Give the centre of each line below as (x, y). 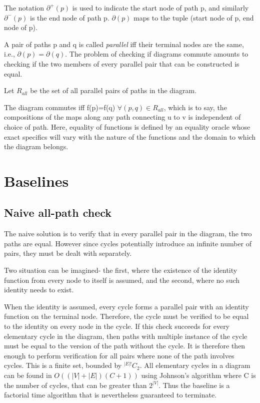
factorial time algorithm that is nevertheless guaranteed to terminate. (110, 395)
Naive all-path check (58, 213)
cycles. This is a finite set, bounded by (63, 365)
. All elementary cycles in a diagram (195, 365)
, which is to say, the (195, 107)
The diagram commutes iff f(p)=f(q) (60, 107)
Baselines (36, 180)
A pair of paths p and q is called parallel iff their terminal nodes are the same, (124, 44)
